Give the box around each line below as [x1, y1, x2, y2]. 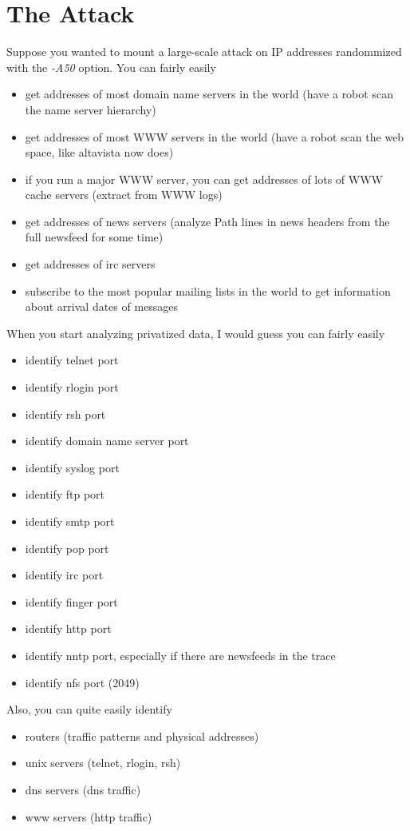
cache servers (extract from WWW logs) [25, 186, 223, 203]
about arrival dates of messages [25, 298, 179, 315]
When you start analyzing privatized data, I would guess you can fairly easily [6, 324, 385, 341]
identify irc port [25, 567, 104, 583]
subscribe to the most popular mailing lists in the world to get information [25, 282, 391, 299]
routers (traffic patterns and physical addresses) [25, 727, 259, 744]
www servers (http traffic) [25, 808, 152, 825]
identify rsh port [25, 405, 106, 422]
